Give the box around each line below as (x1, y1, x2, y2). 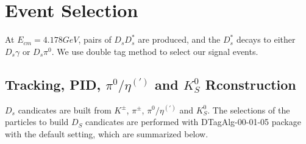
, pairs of (78, 33, 112, 46)
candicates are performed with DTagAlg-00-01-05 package (85, 115, 301, 128)
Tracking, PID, (5, 74, 101, 93)
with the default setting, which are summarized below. (5, 127, 208, 140)
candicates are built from (18, 103, 112, 116)
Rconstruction (205, 74, 296, 93)
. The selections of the (207, 103, 290, 116)
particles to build (5, 115, 69, 128)
